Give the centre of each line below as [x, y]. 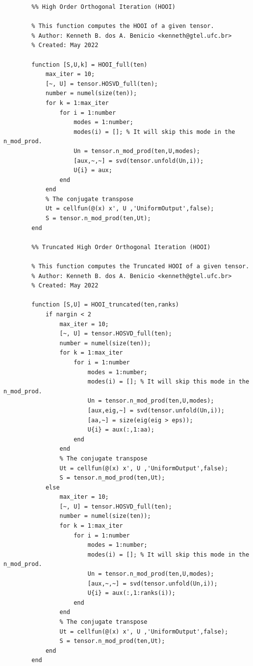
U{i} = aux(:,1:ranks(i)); [131, 593]
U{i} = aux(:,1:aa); [121, 430]
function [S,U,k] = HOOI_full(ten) [89, 64]
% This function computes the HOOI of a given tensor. [123, 26]
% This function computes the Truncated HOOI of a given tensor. [140, 267]
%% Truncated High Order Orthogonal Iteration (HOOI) [121, 247]
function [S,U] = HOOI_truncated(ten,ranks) [105, 305]
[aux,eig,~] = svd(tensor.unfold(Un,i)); [156, 410]
